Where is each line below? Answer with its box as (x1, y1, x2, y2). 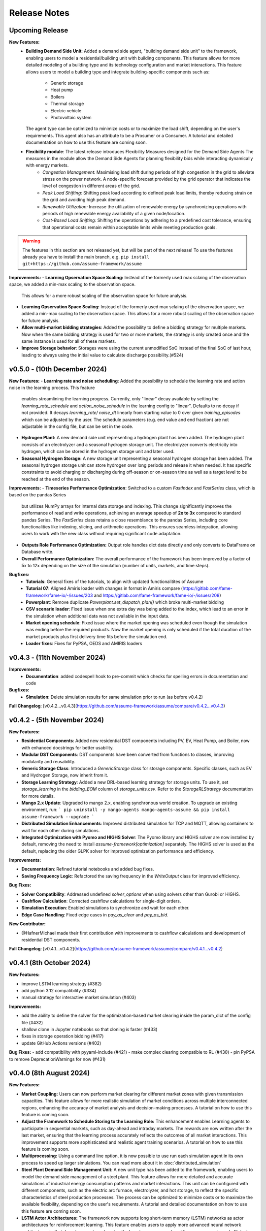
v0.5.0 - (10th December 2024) (9, 365, 107, 373)
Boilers (50, 94, 65, 99)
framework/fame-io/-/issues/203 (26, 592, 93, 598)
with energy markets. (26, 162, 69, 168)
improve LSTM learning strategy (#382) (21, 980, 102, 987)
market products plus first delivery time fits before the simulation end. (26, 633, 167, 640)
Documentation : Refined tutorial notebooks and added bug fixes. (21, 866, 154, 872)
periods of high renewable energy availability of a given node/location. (42, 211, 186, 217)
